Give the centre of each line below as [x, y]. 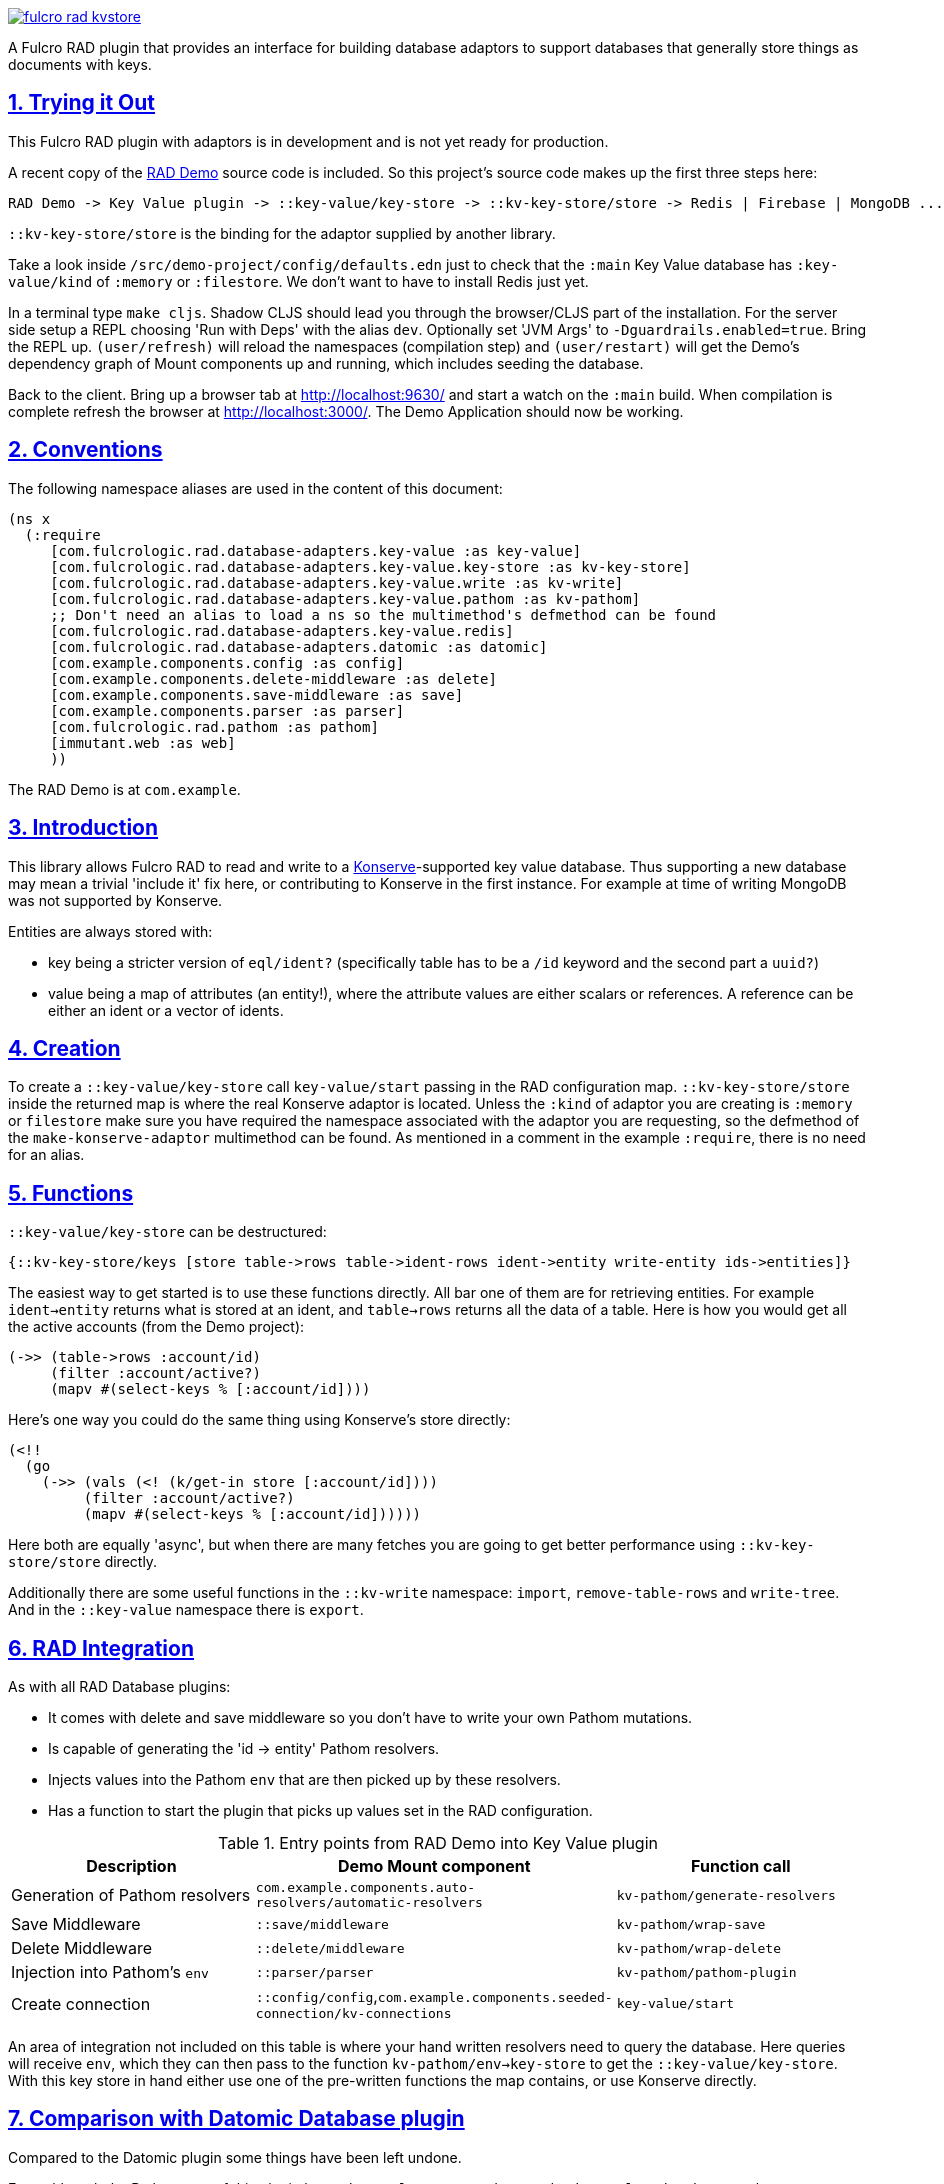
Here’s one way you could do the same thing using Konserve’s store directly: [259, 1420]
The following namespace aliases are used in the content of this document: [255, 488]
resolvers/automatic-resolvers [369, 1903]
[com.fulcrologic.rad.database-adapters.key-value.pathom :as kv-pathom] [345, 598]
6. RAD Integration [101, 1648]
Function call [741, 1866]
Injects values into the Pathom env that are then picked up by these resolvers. [304, 1780]
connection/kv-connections [353, 2014]
